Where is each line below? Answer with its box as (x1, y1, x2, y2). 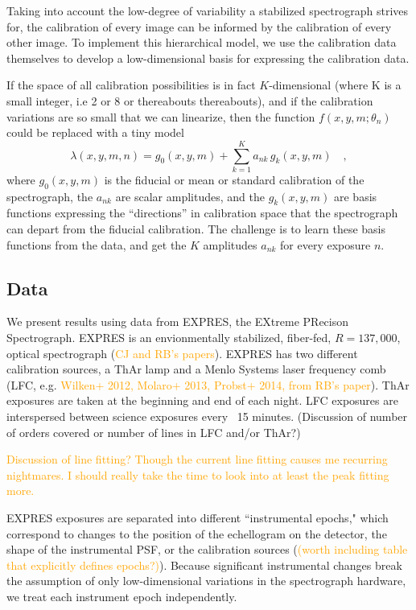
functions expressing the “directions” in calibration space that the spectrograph (6, 204, 398, 221)
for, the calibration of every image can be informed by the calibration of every (6, 18, 392, 35)
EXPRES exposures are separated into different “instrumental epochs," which (6, 509, 389, 526)
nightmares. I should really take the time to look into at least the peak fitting (6, 466, 389, 483)
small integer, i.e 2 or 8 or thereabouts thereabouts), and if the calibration (6, 92, 373, 109)
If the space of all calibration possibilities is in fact (6, 76, 256, 93)
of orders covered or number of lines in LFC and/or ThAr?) (6, 423, 301, 440)
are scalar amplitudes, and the (115, 188, 265, 204)
